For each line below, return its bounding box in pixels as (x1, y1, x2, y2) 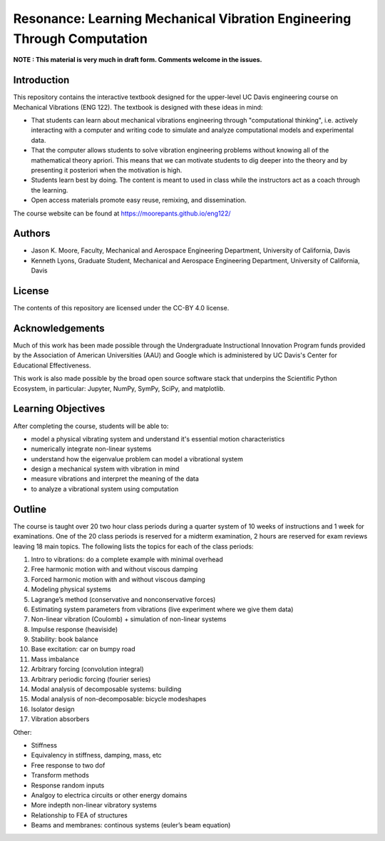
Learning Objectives (13, 403, 106, 415)
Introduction (13, 74, 70, 86)
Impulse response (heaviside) (31, 625, 118, 633)
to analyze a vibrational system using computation (31, 484, 179, 493)
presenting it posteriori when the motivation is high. (31, 165, 183, 174)
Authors (13, 228, 51, 240)
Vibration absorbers (31, 715, 90, 723)
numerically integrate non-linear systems (31, 444, 152, 453)
